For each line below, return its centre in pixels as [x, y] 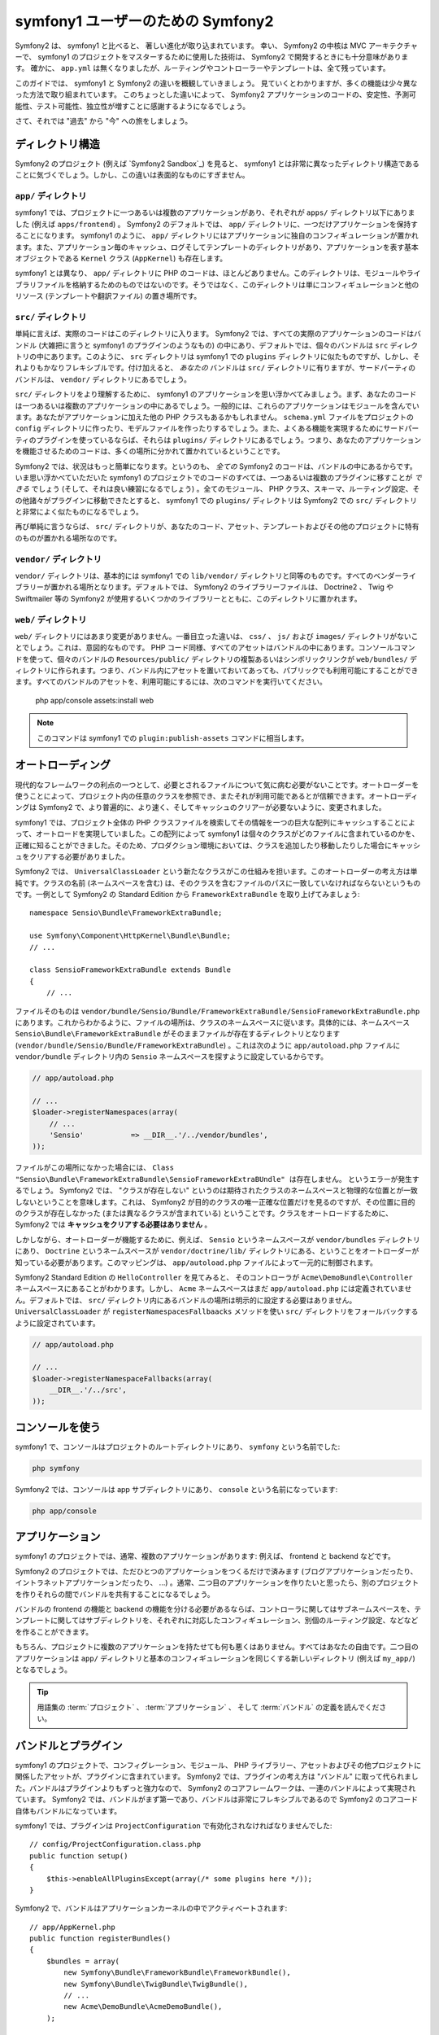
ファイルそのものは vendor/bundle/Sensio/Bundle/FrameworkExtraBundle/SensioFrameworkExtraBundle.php [217, 1011]
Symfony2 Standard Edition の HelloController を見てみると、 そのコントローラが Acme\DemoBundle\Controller [214, 1277]
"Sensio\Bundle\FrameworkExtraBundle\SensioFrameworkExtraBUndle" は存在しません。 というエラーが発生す [217, 1179]
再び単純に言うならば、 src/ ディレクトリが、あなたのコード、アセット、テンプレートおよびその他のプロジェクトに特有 [217, 527]
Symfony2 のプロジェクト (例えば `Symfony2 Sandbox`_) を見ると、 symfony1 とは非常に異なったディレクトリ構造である [217, 164]
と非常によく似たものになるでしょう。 [79, 512]
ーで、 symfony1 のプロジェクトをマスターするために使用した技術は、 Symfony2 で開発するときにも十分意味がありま [212, 56]
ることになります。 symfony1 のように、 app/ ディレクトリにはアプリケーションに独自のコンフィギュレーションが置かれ [217, 235]
